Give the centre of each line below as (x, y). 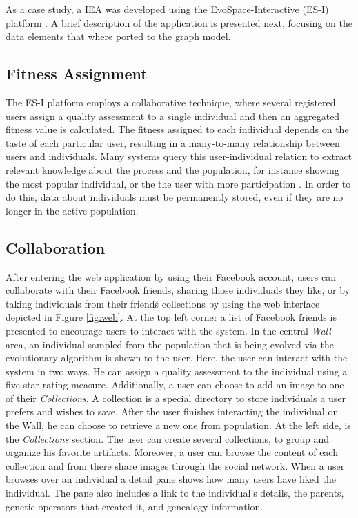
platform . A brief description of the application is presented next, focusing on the (179, 22)
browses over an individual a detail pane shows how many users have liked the (171, 479)
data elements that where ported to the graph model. (118, 36)
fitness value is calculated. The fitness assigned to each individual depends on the (177, 129)
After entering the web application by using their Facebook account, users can (171, 276)
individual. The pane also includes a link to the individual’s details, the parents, (175, 493)
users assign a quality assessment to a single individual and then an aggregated (173, 116)
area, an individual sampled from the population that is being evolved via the (170, 344)
